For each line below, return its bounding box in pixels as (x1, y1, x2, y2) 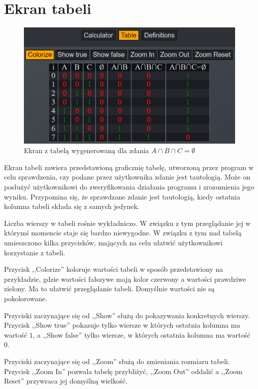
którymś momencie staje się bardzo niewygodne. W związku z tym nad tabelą (4, 227, 242, 238)
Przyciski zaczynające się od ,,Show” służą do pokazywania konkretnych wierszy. (4, 310, 250, 320)
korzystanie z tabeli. (4, 247, 66, 257)
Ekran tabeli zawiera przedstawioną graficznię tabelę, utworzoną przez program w (4, 162, 254, 172)
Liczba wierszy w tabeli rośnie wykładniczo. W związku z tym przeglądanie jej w (4, 217, 251, 228)
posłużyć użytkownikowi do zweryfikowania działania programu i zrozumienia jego (4, 182, 255, 192)
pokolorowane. (4, 293, 47, 304)
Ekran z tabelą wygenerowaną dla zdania (24, 145, 149, 156)
